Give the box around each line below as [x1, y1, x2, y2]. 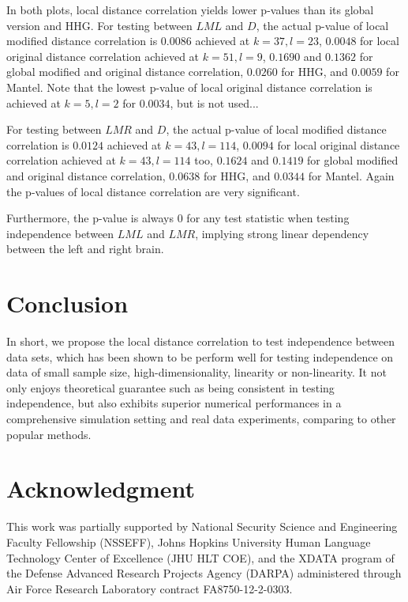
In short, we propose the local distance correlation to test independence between [6, 333, 395, 350]
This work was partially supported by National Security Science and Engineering [6, 518, 398, 535]
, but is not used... [170, 94, 259, 111]
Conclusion [6, 287, 129, 320]
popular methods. [6, 426, 92, 442]
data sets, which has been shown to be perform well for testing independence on [6, 348, 394, 365]
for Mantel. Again [308, 167, 395, 184]
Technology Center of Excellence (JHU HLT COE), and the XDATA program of [6, 549, 395, 566]
